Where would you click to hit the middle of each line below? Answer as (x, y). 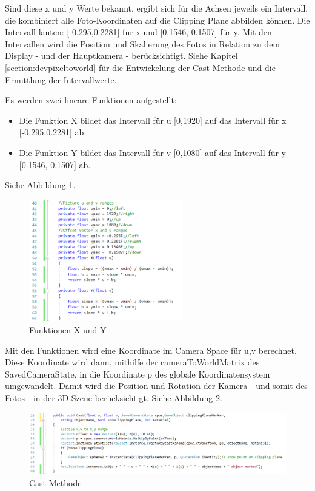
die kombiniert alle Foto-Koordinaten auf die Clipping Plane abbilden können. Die (157, 20)
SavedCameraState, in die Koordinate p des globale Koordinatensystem (138, 374)
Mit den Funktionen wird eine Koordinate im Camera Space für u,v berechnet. (151, 350)
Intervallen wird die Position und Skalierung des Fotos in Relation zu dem (143, 43)
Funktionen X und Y (68, 330)
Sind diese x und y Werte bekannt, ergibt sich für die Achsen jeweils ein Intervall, (157, 8)
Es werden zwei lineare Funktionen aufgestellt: (91, 100)
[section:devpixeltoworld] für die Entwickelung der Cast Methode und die (140, 67)
